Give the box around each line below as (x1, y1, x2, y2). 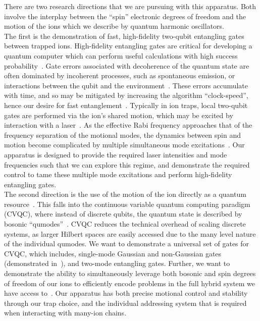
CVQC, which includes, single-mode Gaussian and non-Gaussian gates (4, 248, 222, 258)
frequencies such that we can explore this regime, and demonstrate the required (4, 159, 250, 170)
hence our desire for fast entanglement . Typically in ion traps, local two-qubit (4, 99, 248, 110)
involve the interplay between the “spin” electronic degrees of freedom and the (4, 11, 246, 21)
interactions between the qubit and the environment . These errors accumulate (4, 80, 248, 90)
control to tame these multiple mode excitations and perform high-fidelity (4, 169, 232, 180)
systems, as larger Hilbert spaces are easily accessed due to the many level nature (4, 228, 256, 239)
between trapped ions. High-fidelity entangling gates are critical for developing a (4, 40, 252, 51)
